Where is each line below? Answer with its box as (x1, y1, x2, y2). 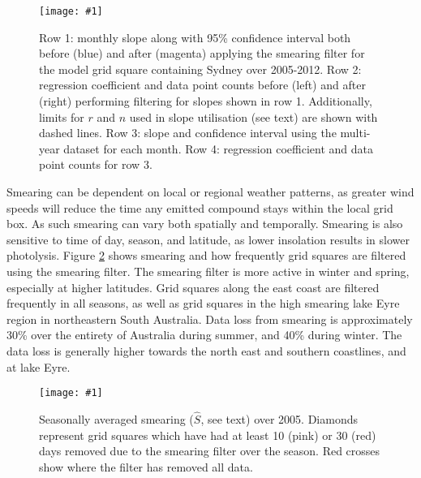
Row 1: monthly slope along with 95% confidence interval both (39, 28, 351, 45)
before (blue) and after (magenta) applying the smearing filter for (39, 45, 365, 62)
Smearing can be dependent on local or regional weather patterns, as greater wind (6, 183, 415, 200)
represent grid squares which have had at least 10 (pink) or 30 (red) (39, 426, 376, 443)
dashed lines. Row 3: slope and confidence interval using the (39, 124, 337, 141)
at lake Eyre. (6, 358, 71, 375)
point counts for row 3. (39, 156, 153, 173)
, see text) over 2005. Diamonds (200, 411, 359, 427)
